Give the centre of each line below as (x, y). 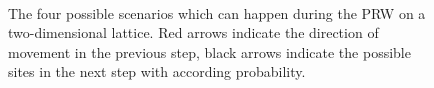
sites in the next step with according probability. (157, 71)
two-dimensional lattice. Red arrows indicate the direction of (193, 32)
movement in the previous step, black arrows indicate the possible (209, 51)
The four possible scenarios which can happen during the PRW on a (217, 12)
